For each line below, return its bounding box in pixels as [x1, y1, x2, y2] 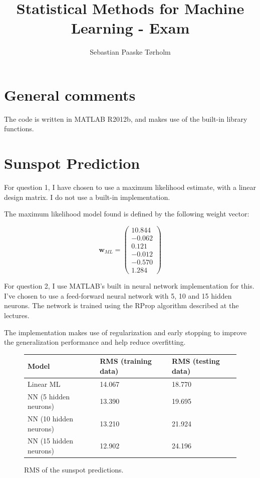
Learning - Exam [71, 18, 190, 38]
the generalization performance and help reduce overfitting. [4, 337, 186, 347]
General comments [4, 84, 136, 105]
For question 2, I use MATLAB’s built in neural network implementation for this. [4, 281, 254, 291]
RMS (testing [172, 356, 220, 366]
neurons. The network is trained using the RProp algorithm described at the [4, 300, 239, 311]
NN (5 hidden [28, 391, 70, 401]
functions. [4, 123, 34, 134]
